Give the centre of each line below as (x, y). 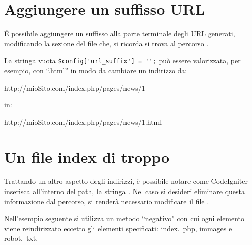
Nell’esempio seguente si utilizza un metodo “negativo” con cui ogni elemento (124, 218)
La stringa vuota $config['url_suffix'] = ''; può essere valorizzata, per (122, 60)
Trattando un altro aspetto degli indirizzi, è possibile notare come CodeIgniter (126, 181)
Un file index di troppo (87, 157)
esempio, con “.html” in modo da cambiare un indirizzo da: (96, 70)
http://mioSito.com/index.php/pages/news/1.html (83, 121)
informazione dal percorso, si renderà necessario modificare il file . (107, 201)
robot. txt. (21, 238)
